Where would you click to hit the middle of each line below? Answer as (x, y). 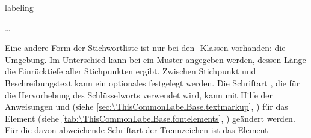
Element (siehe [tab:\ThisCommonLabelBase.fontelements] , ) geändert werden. (150, 118)
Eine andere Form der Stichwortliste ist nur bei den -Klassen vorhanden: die (145, 48)
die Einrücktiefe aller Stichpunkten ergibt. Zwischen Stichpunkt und (131, 71)
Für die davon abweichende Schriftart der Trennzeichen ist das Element (137, 130)
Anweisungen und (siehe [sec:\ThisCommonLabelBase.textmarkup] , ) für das (146, 106)
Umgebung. (26, 59)
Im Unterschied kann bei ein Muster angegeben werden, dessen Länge (178, 59)
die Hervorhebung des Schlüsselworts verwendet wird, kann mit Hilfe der (139, 94)
